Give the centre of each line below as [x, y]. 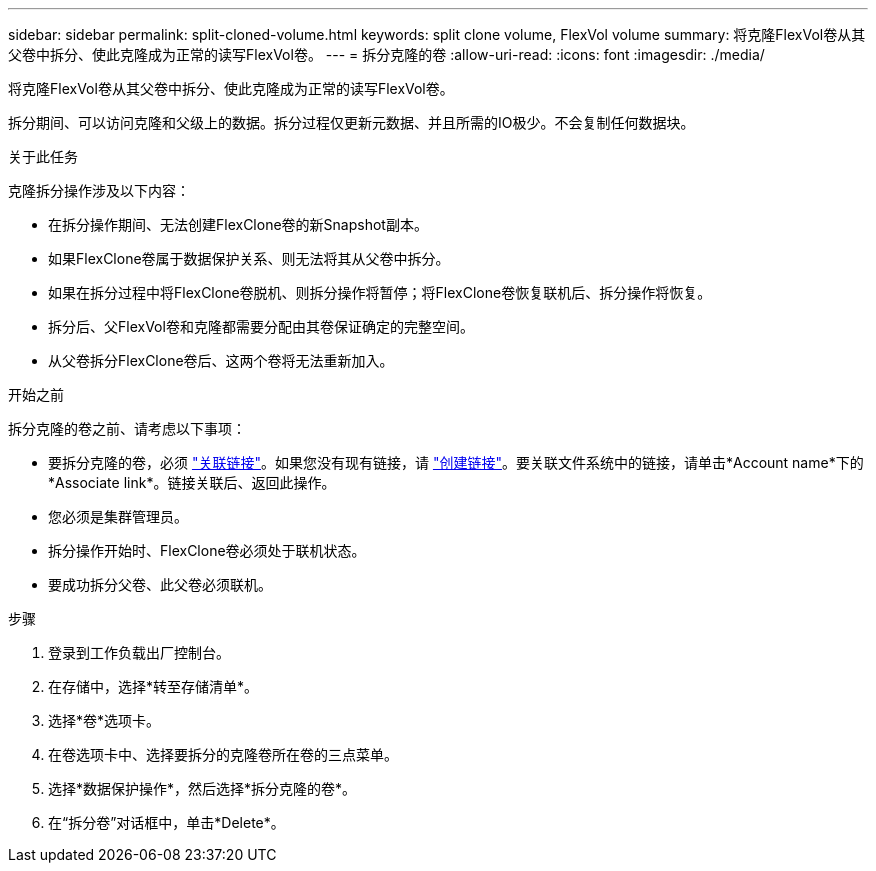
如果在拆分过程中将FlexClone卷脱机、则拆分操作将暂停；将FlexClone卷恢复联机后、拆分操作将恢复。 [380, 292]
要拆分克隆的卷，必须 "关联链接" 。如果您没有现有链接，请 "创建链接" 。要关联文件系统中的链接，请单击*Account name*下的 [456, 462]
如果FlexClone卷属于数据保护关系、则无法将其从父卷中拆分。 [249, 258]
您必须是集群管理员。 [118, 516]
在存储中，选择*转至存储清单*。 [153, 686]
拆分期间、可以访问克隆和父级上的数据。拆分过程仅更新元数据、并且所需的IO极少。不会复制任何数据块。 [351, 122]
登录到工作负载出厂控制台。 [139, 652]
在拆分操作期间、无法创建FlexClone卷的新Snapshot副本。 [238, 224]
